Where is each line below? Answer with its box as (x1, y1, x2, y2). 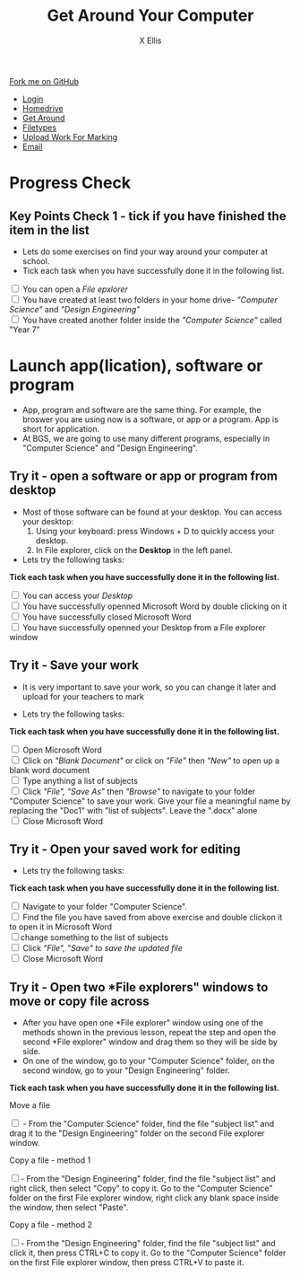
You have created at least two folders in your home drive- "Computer (21, 294, 278, 305)
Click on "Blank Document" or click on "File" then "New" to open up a (21, 755, 280, 766)
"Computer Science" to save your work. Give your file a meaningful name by (9, 796, 291, 806)
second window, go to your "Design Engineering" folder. (21, 1065, 230, 1076)
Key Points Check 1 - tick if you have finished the (9, 208, 287, 224)
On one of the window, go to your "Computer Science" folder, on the (21, 1056, 275, 1067)
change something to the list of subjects (21, 932, 168, 943)
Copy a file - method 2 (9, 1219, 92, 1230)
